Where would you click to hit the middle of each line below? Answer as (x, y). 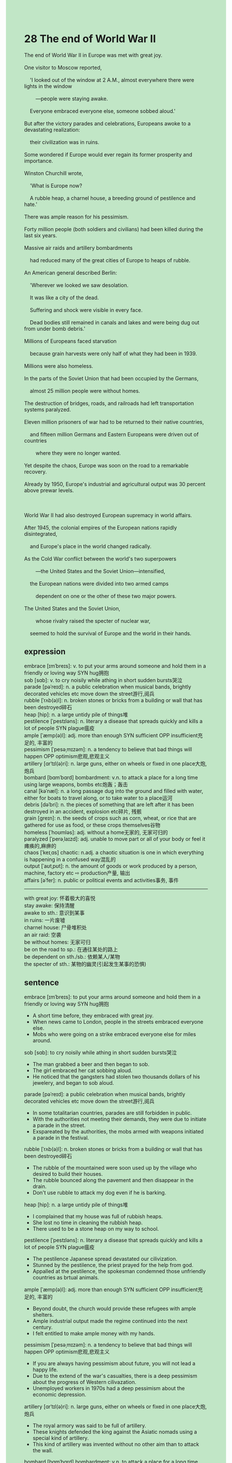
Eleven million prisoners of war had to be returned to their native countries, (114, 422)
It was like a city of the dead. (64, 297)
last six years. (41, 235)
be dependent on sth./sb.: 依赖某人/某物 (72, 956)
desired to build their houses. (68, 1174)
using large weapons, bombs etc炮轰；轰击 (76, 784)
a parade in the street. (59, 1125)
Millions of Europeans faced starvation (71, 341)
